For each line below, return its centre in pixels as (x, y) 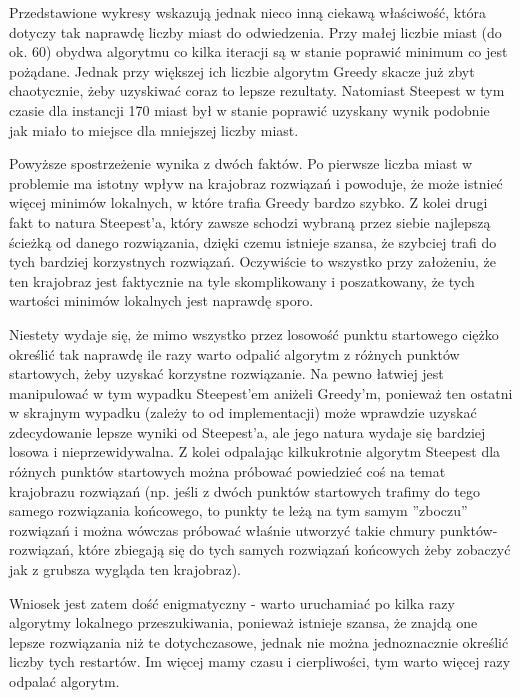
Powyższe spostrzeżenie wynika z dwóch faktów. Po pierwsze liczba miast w (241, 163)
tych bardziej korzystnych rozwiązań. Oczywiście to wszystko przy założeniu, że (252, 261)
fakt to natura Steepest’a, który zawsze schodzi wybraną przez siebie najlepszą (250, 221)
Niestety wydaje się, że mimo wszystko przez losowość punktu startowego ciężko (254, 333)
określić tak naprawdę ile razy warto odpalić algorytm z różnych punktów (234, 353)
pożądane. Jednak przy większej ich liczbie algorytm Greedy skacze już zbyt (242, 70)
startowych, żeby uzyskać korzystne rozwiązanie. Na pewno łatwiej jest (226, 373)
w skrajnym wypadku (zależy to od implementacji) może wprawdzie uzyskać (243, 412)
